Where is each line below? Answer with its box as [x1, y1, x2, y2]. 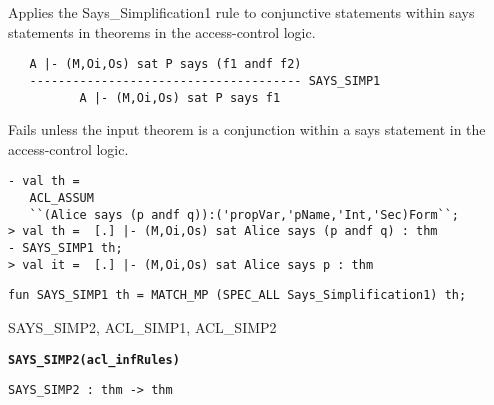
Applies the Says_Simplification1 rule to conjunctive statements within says [8, 2, 475, 22]
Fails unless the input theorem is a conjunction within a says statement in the [8, 119, 486, 140]
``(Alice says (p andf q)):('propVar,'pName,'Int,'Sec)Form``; [29, 207, 460, 222]
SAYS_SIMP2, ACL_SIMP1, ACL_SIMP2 [8, 316, 277, 337]
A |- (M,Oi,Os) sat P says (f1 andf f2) [29, 57, 302, 72]
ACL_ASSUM [29, 191, 94, 205]
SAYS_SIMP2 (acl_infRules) [8, 352, 180, 367]
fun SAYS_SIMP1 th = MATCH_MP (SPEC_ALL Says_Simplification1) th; [8, 288, 467, 303]
